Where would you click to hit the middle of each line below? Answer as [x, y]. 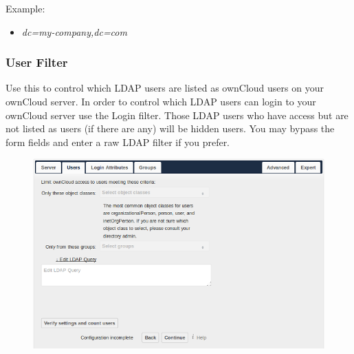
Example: [25, 8]
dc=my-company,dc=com [74, 31]
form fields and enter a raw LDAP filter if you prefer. [118, 142]
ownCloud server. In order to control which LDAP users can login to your [161, 101]
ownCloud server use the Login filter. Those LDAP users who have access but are [177, 115]
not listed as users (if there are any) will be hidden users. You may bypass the [170, 128]
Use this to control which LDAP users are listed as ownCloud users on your [165, 88]
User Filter [37, 62]
